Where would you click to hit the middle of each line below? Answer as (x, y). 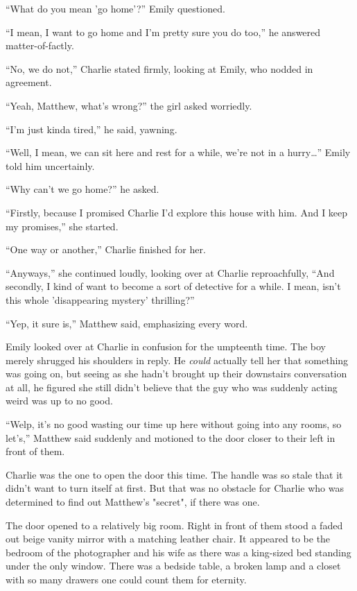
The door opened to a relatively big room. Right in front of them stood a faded (174, 525)
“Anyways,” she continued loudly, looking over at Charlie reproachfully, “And (170, 272)
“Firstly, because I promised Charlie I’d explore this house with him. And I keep (177, 212)
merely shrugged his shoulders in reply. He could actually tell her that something (177, 360)
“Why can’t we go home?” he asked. (82, 189)
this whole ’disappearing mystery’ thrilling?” (100, 299)
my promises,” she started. (62, 226)
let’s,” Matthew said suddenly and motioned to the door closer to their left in (171, 437)
